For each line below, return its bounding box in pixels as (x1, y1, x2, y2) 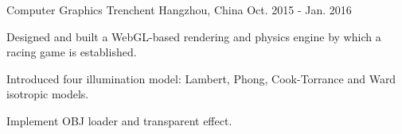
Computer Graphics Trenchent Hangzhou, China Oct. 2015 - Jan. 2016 (6, 2, 352, 17)
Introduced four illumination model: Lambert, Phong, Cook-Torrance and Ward (6, 70, 396, 86)
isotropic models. (6, 86, 89, 102)
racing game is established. (6, 44, 137, 60)
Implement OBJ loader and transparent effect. (6, 112, 232, 128)
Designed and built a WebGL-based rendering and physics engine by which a (6, 28, 381, 44)
